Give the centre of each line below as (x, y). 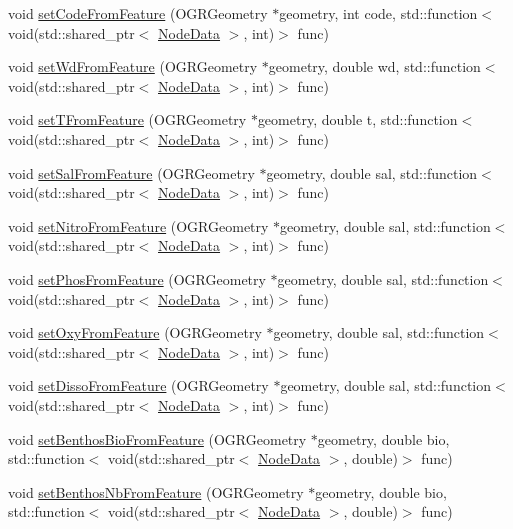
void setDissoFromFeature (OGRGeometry (138, 385)
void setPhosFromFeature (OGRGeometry (137, 278)
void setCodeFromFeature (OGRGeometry (138, 13)
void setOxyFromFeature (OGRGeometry (135, 332)
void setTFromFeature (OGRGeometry (127, 119)
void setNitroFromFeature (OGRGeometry (138, 225)
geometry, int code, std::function (378, 13)
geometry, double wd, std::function (374, 66)
